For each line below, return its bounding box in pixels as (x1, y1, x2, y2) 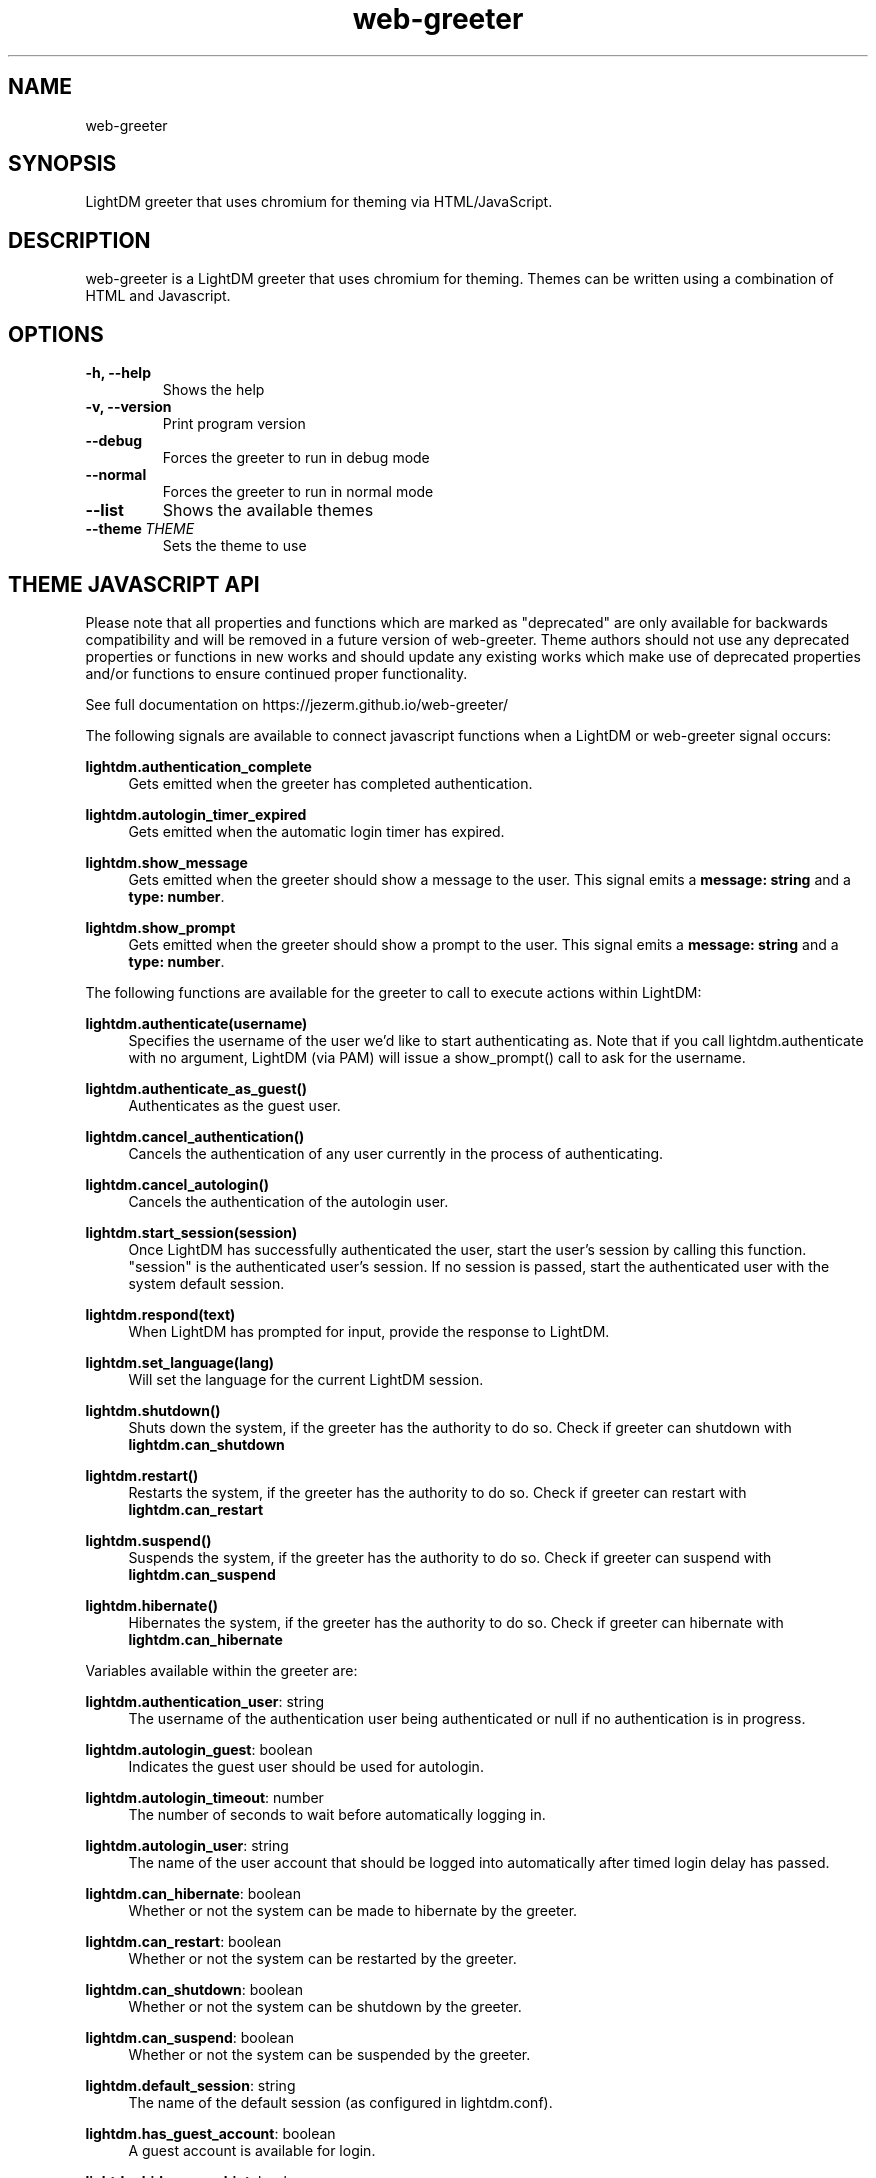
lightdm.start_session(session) (85, 1223, 298, 1241)
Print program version (162, 415, 306, 433)
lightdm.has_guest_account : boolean (85, 2124, 336, 2142)
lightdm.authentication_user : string (85, 1692, 325, 1710)
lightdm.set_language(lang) (85, 1353, 275, 1371)
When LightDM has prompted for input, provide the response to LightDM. (128, 1322, 610, 1340)
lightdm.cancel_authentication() (85, 1127, 305, 1145)
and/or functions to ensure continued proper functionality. (85, 664, 468, 682)
